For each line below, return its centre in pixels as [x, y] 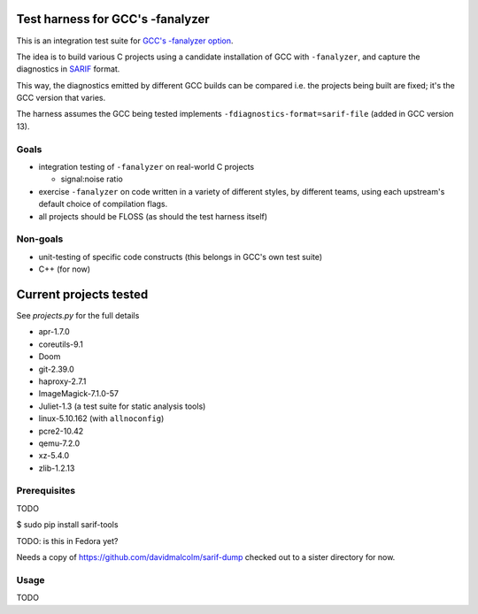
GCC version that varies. [61, 98]
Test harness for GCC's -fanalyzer [113, 19]
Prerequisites [46, 491]
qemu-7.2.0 [59, 443]
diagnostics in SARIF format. [68, 69]
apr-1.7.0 [54, 332]
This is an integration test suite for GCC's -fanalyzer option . [125, 41]
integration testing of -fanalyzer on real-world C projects [146, 167]
